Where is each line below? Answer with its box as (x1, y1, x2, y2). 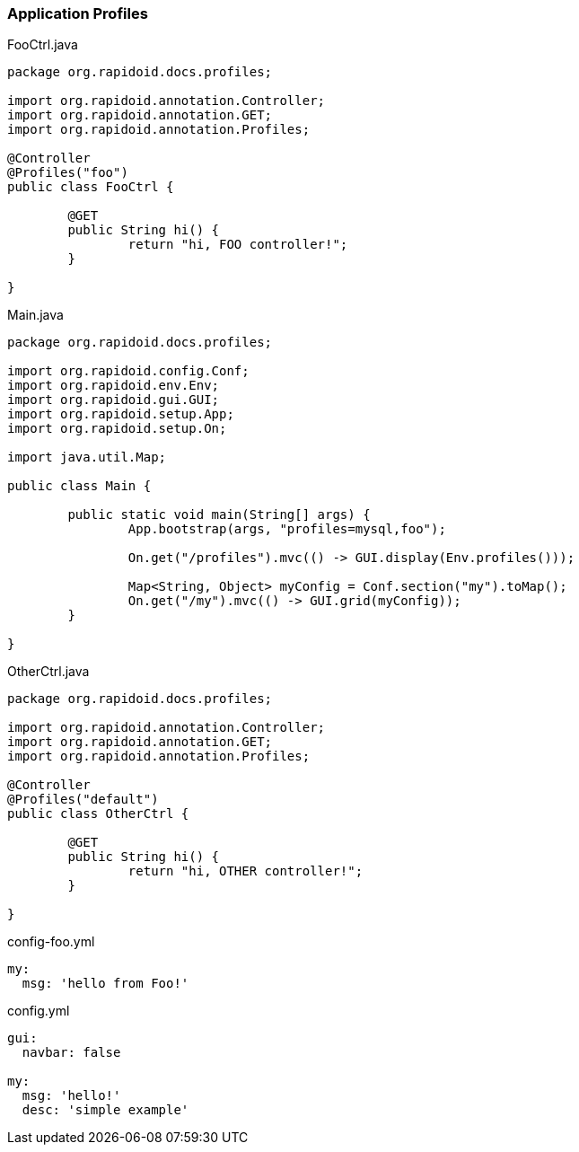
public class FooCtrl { (7, 180, 174, 195)
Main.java (7, 307, 64, 323)
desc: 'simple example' (22, 1103, 189, 1118)
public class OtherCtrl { (7, 806, 189, 822)
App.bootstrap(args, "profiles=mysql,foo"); (127, 522, 446, 537)
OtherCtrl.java (7, 664, 90, 680)
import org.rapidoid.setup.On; (7, 421, 227, 436)
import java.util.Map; (7, 450, 167, 465)
